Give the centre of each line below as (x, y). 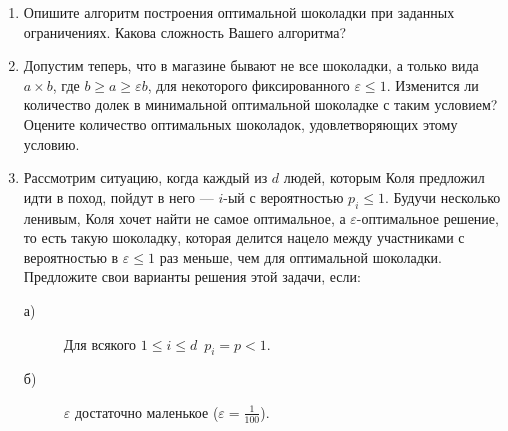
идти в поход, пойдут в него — (118, 196)
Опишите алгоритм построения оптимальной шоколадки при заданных (239, 12)
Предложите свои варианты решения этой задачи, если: (192, 276)
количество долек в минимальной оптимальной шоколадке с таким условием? (260, 104)
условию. (51, 143)
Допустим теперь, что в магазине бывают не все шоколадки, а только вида (251, 65)
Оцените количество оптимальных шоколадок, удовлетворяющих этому (240, 123)
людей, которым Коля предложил (384, 177)
